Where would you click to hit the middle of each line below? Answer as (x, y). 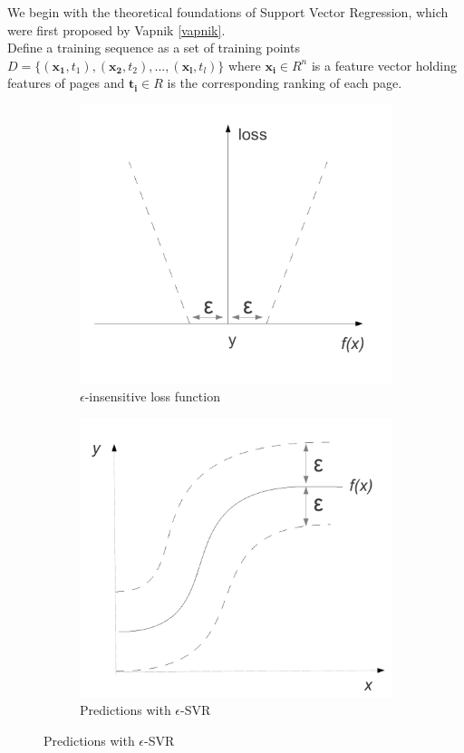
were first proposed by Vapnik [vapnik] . (116, 29)
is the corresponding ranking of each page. (285, 83)
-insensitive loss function (152, 396)
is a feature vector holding (384, 65)
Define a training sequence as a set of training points (154, 48)
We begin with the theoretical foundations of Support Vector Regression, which (228, 12)
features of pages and (66, 83)
